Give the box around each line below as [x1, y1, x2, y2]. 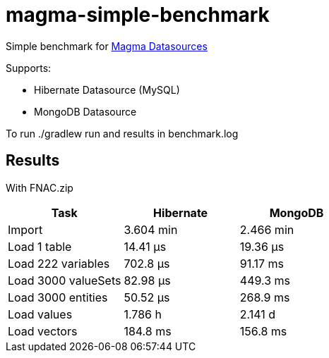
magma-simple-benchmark [6, 3, 270, 27]
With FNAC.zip [6, 181, 73, 194]
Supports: [6, 61, 52, 74]
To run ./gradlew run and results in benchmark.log [6, 127, 239, 140]
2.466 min [239, 222, 294, 237]
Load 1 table [8, 239, 72, 254]
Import [8, 222, 43, 237]
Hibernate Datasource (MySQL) [34, 83, 180, 96]
